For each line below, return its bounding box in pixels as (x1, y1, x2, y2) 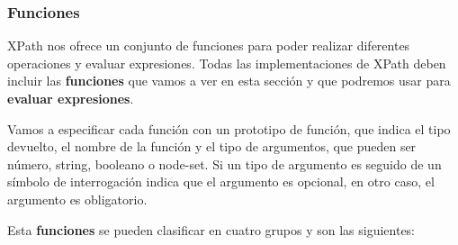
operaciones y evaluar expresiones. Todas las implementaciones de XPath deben (7, 53, 446, 72)
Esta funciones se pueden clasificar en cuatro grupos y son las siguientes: (7, 220, 416, 239)
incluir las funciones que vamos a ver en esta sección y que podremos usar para (7, 71, 451, 90)
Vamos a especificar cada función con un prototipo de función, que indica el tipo (7, 119, 451, 138)
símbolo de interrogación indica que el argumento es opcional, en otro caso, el (7, 172, 435, 191)
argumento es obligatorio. (7, 189, 148, 208)
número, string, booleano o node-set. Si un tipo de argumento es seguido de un (7, 154, 442, 173)
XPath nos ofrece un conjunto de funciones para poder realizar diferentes (7, 36, 410, 55)
